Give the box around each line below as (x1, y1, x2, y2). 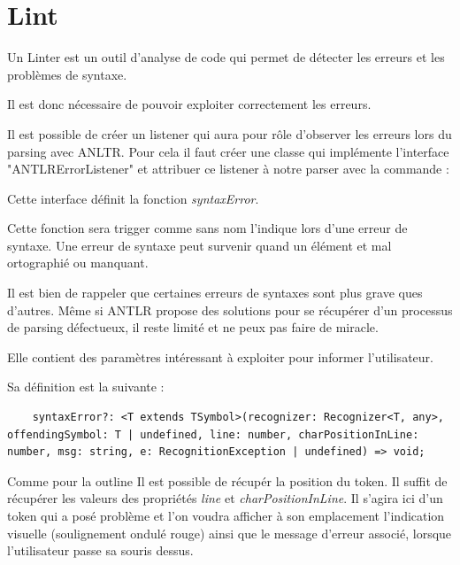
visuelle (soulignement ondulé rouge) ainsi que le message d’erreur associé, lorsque (7, 523, 452, 542)
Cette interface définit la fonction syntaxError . (7, 189, 259, 207)
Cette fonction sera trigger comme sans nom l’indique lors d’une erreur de (7, 219, 408, 237)
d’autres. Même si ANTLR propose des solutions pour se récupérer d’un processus (7, 300, 453, 319)
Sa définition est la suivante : (7, 377, 165, 396)
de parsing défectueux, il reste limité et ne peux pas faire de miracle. (7, 318, 379, 337)
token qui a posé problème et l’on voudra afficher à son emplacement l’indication (7, 507, 445, 524)
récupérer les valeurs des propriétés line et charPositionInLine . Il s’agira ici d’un (7, 489, 443, 507)
